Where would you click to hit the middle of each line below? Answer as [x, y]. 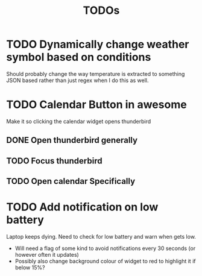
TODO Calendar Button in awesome [96, 105]
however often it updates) [47, 254]
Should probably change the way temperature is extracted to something [96, 74]
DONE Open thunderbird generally [72, 140]
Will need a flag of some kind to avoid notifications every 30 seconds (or [105, 248]
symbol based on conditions [79, 57]
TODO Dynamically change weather [98, 44]
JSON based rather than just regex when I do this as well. [77, 80]
